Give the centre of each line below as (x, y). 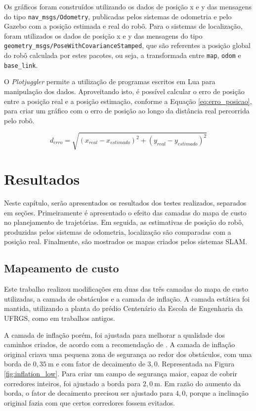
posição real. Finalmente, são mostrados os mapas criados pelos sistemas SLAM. (126, 241)
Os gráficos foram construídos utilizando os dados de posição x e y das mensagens (128, 6)
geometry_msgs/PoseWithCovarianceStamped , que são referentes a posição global (127, 45)
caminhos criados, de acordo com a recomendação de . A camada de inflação (120, 344)
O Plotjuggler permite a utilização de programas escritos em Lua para (110, 81)
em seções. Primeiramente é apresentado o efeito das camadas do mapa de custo (125, 212)
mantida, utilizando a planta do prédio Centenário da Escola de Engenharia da (124, 308)
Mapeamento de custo (62, 268)
